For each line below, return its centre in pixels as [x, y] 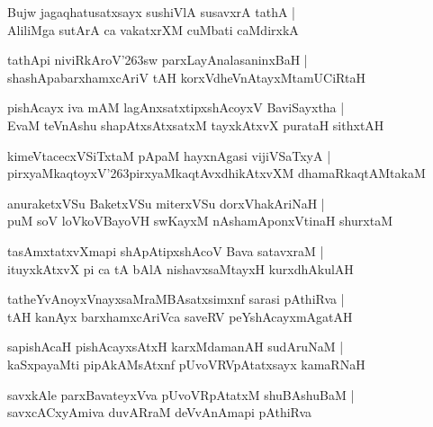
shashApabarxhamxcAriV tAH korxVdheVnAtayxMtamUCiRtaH [186, 77]
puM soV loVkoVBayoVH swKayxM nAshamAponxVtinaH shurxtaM [200, 221]
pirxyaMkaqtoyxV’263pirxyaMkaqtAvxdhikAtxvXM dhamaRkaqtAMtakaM [216, 173]
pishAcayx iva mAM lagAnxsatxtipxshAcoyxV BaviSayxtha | [176, 107]
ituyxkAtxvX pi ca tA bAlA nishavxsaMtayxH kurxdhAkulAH [180, 268]
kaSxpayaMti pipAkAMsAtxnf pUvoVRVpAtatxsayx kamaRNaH [186, 364]
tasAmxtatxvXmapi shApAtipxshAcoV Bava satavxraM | [166, 250]
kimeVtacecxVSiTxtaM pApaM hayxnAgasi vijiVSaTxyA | [169, 155]
